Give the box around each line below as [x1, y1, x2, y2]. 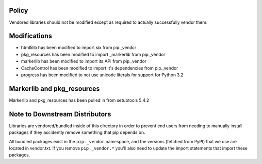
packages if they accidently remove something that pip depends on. [9, 130, 145, 135]
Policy [9, 6, 29, 15]
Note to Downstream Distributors [9, 110, 112, 118]
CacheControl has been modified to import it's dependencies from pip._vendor [21, 65, 178, 71]
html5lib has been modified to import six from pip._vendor [21, 45, 137, 50]
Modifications [9, 32, 52, 40]
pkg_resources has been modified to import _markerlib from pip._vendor [21, 51, 165, 57]
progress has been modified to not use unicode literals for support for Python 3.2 [21, 72, 184, 78]
